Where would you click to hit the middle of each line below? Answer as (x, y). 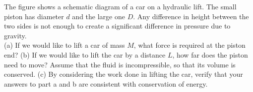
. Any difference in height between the (191, 16)
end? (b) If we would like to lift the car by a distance (85, 54)
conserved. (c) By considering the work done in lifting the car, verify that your (124, 74)
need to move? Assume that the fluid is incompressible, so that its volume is (120, 64)
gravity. (15, 35)
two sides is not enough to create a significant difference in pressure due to (117, 26)
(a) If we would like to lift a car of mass (64, 45)
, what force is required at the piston (190, 45)
